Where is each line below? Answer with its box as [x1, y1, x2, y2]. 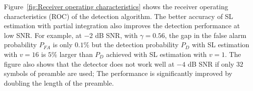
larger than [59, 49, 93, 59]
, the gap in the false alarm [165, 30, 247, 40]
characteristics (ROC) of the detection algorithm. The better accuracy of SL [4, 11, 233, 21]
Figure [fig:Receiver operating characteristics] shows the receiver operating [4, 1, 228, 11]
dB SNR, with [95, 30, 138, 40]
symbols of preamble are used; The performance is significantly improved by [4, 68, 232, 78]
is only [52, 39, 73, 50]
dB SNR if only [187, 58, 234, 69]
